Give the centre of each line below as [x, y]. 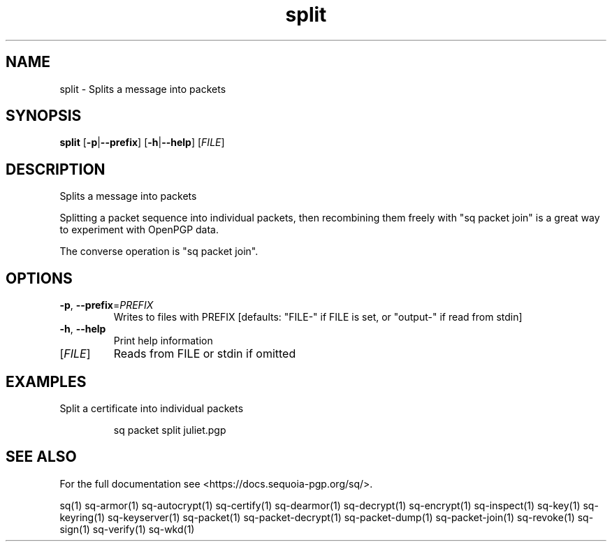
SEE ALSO [41, 457]
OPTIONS [39, 278]
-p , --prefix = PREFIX [107, 305]
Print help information [163, 341]
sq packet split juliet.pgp [170, 430]
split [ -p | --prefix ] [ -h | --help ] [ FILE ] [142, 143]
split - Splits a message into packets [143, 89]
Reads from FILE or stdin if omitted [205, 354]
